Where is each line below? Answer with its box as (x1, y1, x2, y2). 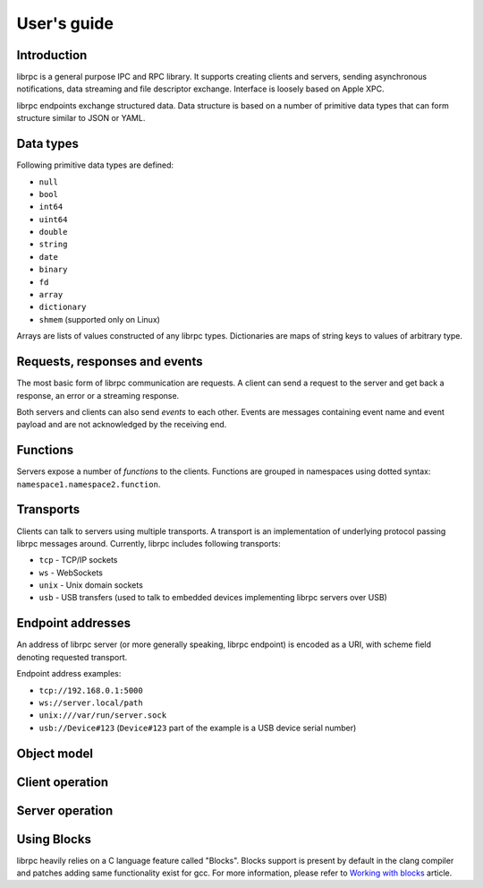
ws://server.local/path (38, 697, 143, 708)
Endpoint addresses (16, 616, 131, 631)
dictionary (38, 302, 87, 313)
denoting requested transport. (16, 651, 128, 662)
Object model (16, 746, 94, 761)
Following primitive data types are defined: (16, 159, 174, 170)
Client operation (16, 774, 109, 789)
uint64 (38, 214, 68, 224)
